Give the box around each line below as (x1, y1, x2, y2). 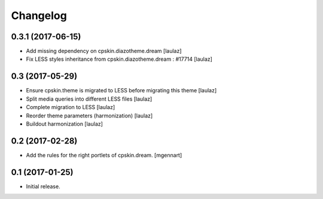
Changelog (11, 9, 67, 22)
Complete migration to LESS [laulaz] (26, 104, 115, 111)
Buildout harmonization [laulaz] (26, 120, 103, 128)
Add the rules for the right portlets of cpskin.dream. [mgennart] (26, 151, 182, 158)
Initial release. (26, 182, 60, 190)
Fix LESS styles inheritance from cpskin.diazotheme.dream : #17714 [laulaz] (26, 55, 212, 63)
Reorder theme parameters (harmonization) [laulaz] (26, 112, 153, 119)
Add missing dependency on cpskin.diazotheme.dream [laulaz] (26, 48, 182, 55)
